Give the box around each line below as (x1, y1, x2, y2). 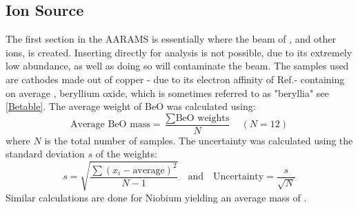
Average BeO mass (70, 120, 150, 130)
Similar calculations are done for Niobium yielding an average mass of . (6, 190, 307, 204)
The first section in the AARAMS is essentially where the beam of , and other (6, 32, 336, 46)
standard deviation (6, 146, 85, 161)
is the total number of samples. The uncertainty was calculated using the (44, 133, 353, 147)
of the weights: (95, 146, 157, 161)
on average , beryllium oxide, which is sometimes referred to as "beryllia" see (6, 85, 329, 100)
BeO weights (175, 113, 230, 123)
